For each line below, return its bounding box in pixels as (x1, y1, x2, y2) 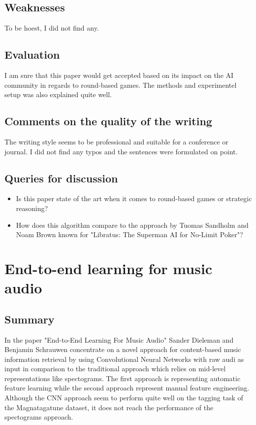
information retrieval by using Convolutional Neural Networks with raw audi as (4, 354, 244, 364)
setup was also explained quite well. (4, 89, 112, 100)
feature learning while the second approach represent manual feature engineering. (4, 383, 250, 393)
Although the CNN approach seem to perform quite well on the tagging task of (4, 392, 243, 403)
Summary (4, 311, 55, 326)
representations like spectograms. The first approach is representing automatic (4, 373, 241, 383)
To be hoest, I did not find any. (4, 23, 99, 33)
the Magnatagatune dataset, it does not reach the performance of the (4, 402, 214, 412)
